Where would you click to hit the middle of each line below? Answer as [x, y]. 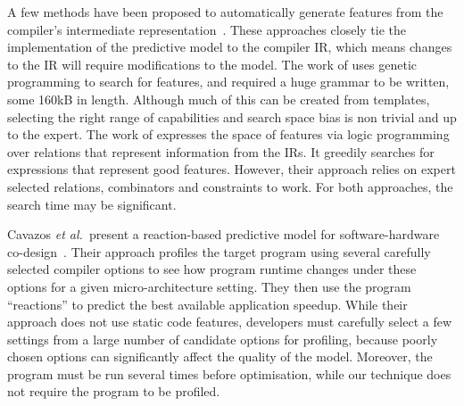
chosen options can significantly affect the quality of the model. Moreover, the [220, 356]
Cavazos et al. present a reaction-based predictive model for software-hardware [224, 234]
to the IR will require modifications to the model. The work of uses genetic [212, 64]
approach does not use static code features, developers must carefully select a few [230, 322]
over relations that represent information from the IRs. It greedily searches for [221, 151]
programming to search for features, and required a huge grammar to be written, [228, 82]
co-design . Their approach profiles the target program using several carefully [219, 251]
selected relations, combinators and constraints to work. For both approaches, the [230, 186]
